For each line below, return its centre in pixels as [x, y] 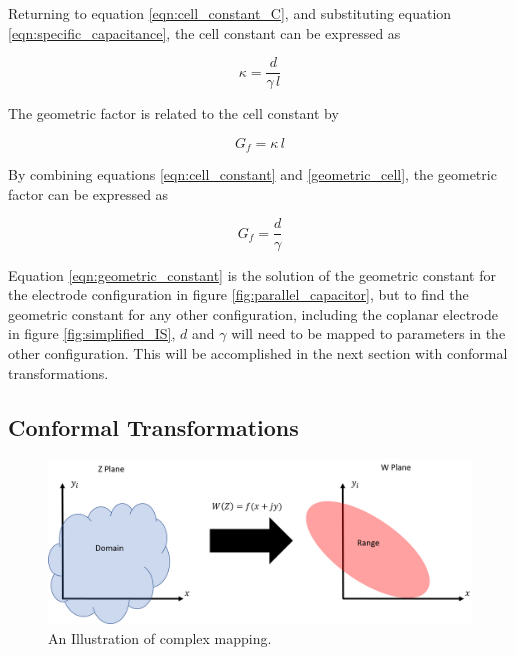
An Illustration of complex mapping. [160, 637]
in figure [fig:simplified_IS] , [92, 333]
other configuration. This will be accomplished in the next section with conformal [258, 352]
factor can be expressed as [88, 193]
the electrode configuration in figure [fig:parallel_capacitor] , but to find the [238, 294]
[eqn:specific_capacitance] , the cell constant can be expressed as [204, 32]
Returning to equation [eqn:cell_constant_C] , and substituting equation [230, 13]
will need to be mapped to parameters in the [368, 333]
